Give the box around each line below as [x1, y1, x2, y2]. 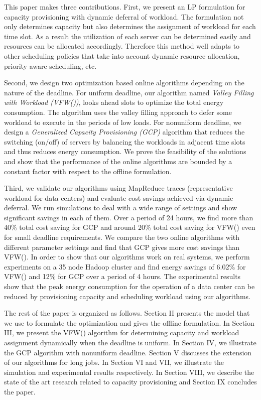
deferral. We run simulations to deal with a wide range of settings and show [4, 202, 237, 213]
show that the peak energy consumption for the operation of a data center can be [4, 281, 255, 292]
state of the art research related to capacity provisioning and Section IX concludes [4, 376, 257, 387]
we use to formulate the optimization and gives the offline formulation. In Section [4, 317, 254, 328]
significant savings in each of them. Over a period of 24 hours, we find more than [4, 212, 253, 222]
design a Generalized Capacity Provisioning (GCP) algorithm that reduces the [4, 126, 245, 137]
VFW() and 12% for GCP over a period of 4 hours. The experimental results [4, 271, 241, 282]
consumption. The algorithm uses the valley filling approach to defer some [4, 106, 232, 117]
